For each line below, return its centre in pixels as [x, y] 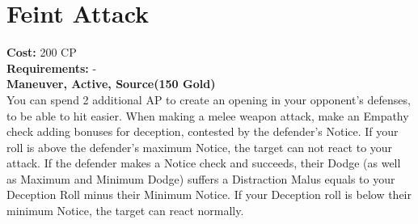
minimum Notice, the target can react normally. [125, 211]
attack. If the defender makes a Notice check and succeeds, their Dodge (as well [204, 163]
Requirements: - [52, 68]
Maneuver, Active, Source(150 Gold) [111, 84]
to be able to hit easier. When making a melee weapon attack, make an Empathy [208, 115]
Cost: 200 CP [42, 52]
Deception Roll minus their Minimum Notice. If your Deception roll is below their [209, 194]
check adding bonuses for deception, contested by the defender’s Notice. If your [203, 131]
